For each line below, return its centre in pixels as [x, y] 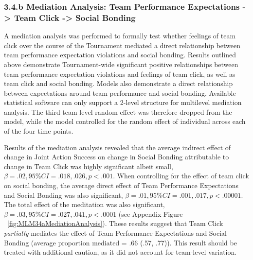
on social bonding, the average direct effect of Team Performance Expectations [121, 185]
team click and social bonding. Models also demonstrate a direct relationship [118, 83]
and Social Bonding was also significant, [63, 195]
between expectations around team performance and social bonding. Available [120, 93]
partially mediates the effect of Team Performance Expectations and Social [116, 233]
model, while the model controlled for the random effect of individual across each [125, 121]
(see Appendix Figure [151, 214]
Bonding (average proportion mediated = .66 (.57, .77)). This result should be [120, 242]
